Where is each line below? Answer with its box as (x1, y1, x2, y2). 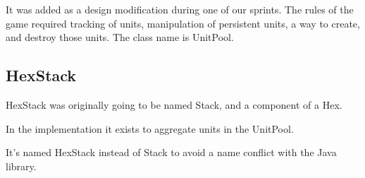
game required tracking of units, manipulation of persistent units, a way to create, (6, 16, 360, 30)
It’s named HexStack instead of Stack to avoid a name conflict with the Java (6, 145, 337, 160)
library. (6, 158, 37, 173)
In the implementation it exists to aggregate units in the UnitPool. (6, 121, 294, 136)
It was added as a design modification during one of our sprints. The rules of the (6, 2, 354, 16)
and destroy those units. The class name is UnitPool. (6, 30, 234, 44)
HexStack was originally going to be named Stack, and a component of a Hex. (6, 97, 342, 112)
